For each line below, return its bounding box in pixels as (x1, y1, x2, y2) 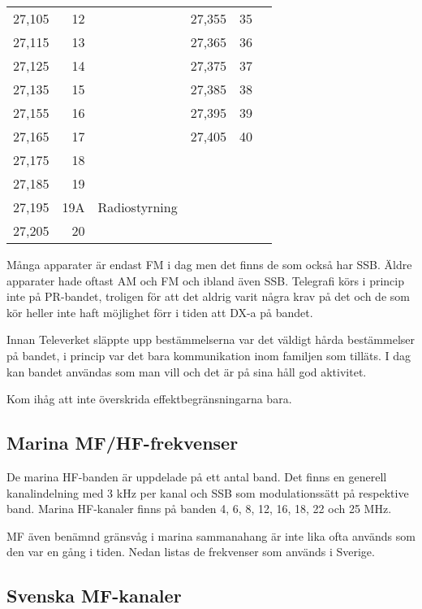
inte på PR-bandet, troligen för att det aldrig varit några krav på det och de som (6, 288, 410, 305)
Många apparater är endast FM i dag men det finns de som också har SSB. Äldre (6, 256, 412, 272)
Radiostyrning (97, 198, 178, 216)
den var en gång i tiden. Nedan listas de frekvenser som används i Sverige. (6, 543, 375, 560)
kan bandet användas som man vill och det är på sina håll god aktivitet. (6, 363, 367, 380)
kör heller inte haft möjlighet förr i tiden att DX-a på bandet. (6, 303, 313, 320)
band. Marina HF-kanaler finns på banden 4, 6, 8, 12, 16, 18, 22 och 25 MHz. (6, 500, 392, 517)
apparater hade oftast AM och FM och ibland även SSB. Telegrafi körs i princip (6, 272, 404, 289)
